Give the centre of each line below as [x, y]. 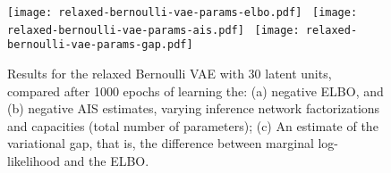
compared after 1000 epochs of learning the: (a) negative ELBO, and [195, 91]
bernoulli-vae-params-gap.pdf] [100, 45]
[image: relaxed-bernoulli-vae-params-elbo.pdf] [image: [183, 12]
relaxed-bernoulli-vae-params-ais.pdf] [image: [153, 30]
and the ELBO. [106, 160]
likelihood [34, 160]
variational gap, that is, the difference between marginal [161, 143]
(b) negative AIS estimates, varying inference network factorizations [194, 108]
